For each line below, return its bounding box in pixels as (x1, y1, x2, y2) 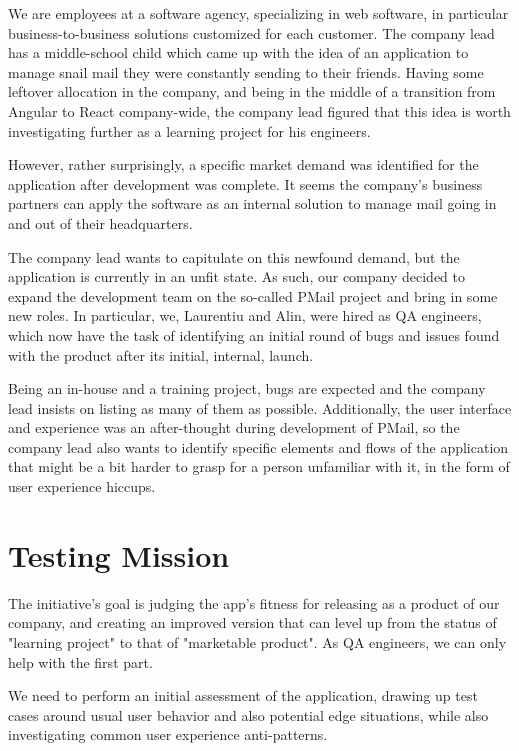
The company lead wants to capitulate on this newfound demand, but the (8, 246, 460, 267)
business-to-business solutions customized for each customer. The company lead (8, 22, 495, 43)
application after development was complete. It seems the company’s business (8, 173, 483, 194)
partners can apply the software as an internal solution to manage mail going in (8, 193, 497, 214)
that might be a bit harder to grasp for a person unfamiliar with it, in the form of (8, 456, 510, 477)
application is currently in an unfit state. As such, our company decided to (8, 266, 466, 287)
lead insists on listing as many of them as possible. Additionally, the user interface (8, 397, 512, 418)
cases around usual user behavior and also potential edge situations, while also (8, 704, 489, 725)
